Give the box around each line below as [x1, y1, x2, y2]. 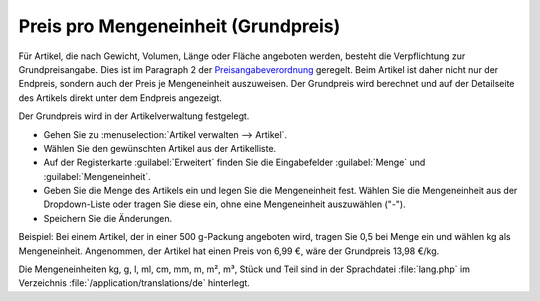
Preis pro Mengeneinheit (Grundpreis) [18, 15, 341, 37]
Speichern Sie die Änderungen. [43, 212, 173, 224]
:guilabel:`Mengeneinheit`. [43, 170, 152, 182]
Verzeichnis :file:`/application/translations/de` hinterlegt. [18, 277, 250, 289]
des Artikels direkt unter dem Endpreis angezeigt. [18, 91, 222, 104]
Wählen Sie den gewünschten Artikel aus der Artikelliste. [43, 142, 277, 154]
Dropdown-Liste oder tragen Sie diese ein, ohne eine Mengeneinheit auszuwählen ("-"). [43, 198, 406, 210]
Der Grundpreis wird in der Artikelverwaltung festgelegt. [18, 110, 250, 122]
